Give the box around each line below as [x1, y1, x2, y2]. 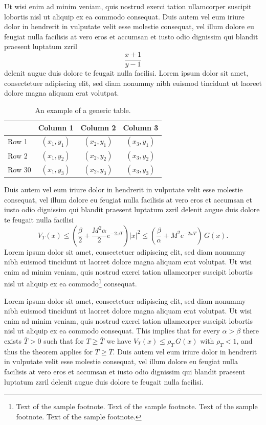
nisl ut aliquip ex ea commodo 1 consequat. [4, 277, 137, 289]
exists [4, 335, 21, 346]
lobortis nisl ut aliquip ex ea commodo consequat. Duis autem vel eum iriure [4, 11, 245, 21]
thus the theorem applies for [4, 346, 93, 356]
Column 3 [123, 122, 159, 133]
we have [106, 335, 131, 346]
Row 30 [8, 164, 31, 174]
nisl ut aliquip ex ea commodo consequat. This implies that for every [4, 325, 220, 336]
